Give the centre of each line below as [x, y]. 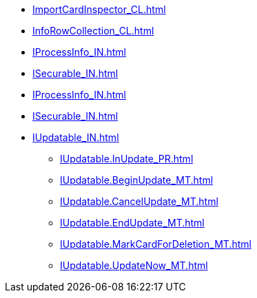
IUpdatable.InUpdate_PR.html [127, 159]
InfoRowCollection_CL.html [93, 31]
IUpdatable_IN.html [76, 137]
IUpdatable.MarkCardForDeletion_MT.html [156, 244]
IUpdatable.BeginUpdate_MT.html [137, 180]
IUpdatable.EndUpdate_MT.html [132, 223]
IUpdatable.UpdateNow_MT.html [134, 265]
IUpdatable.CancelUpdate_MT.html [139, 201]
